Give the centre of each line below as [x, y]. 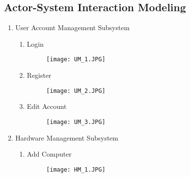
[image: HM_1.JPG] [76, 169]
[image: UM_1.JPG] [76, 60]
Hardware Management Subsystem [67, 137]
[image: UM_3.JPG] [76, 122]
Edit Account [47, 106]
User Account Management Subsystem [72, 27]
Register [39, 75]
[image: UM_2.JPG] [76, 91]
